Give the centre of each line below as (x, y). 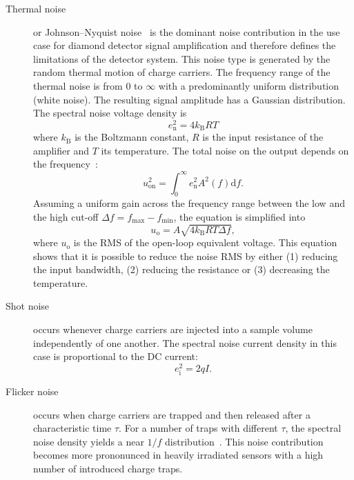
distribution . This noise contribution (244, 441)
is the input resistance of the (263, 137)
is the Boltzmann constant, (132, 137)
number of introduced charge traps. (108, 469)
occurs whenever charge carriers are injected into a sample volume (173, 329)
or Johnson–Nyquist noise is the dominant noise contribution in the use (187, 31)
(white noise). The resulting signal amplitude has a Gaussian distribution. (189, 99)
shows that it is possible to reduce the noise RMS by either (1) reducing (186, 256)
